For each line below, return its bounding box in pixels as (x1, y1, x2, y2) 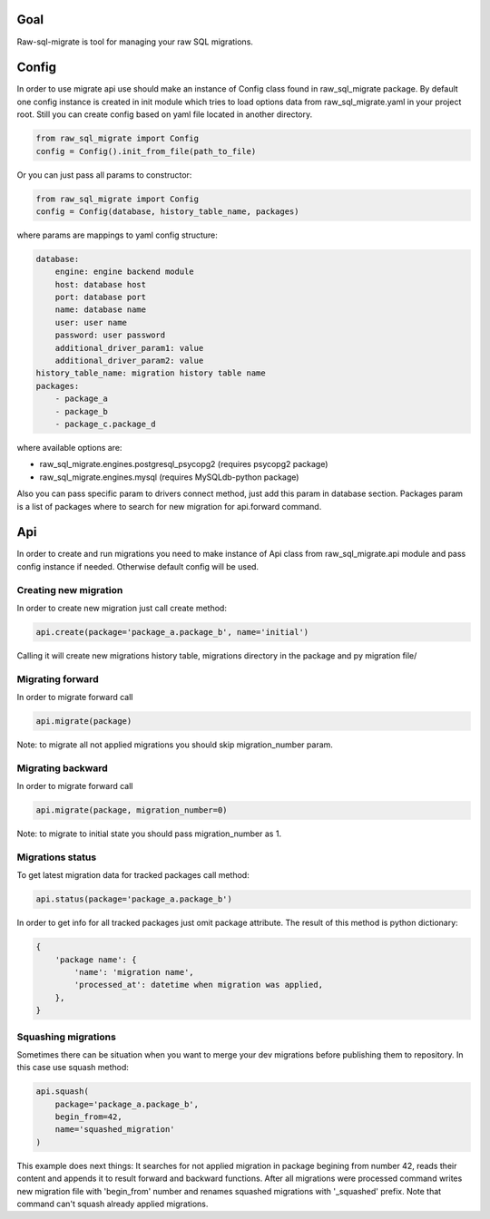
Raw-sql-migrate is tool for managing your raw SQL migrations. (16, 36, 254, 47)
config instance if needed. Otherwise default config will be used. (16, 561, 259, 571)
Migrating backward (16, 762, 108, 775)
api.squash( (35, 1087, 90, 1097)
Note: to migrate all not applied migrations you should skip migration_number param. (16, 739, 333, 750)
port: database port (54, 292, 147, 303)
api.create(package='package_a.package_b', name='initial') (35, 627, 309, 637)
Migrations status (16, 851, 97, 863)
